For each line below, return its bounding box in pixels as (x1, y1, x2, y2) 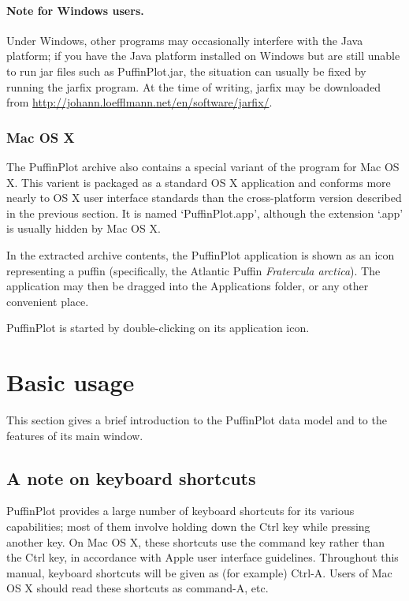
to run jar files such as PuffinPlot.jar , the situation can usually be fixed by (6, 62, 366, 79)
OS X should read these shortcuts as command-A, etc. (6, 580, 269, 596)
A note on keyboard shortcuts (6, 465, 256, 490)
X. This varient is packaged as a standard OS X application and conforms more (6, 174, 391, 190)
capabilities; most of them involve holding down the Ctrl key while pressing (6, 518, 370, 535)
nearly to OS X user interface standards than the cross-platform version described (6, 189, 402, 206)
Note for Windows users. (6, 2, 144, 18)
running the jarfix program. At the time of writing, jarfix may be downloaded (6, 78, 381, 95)
